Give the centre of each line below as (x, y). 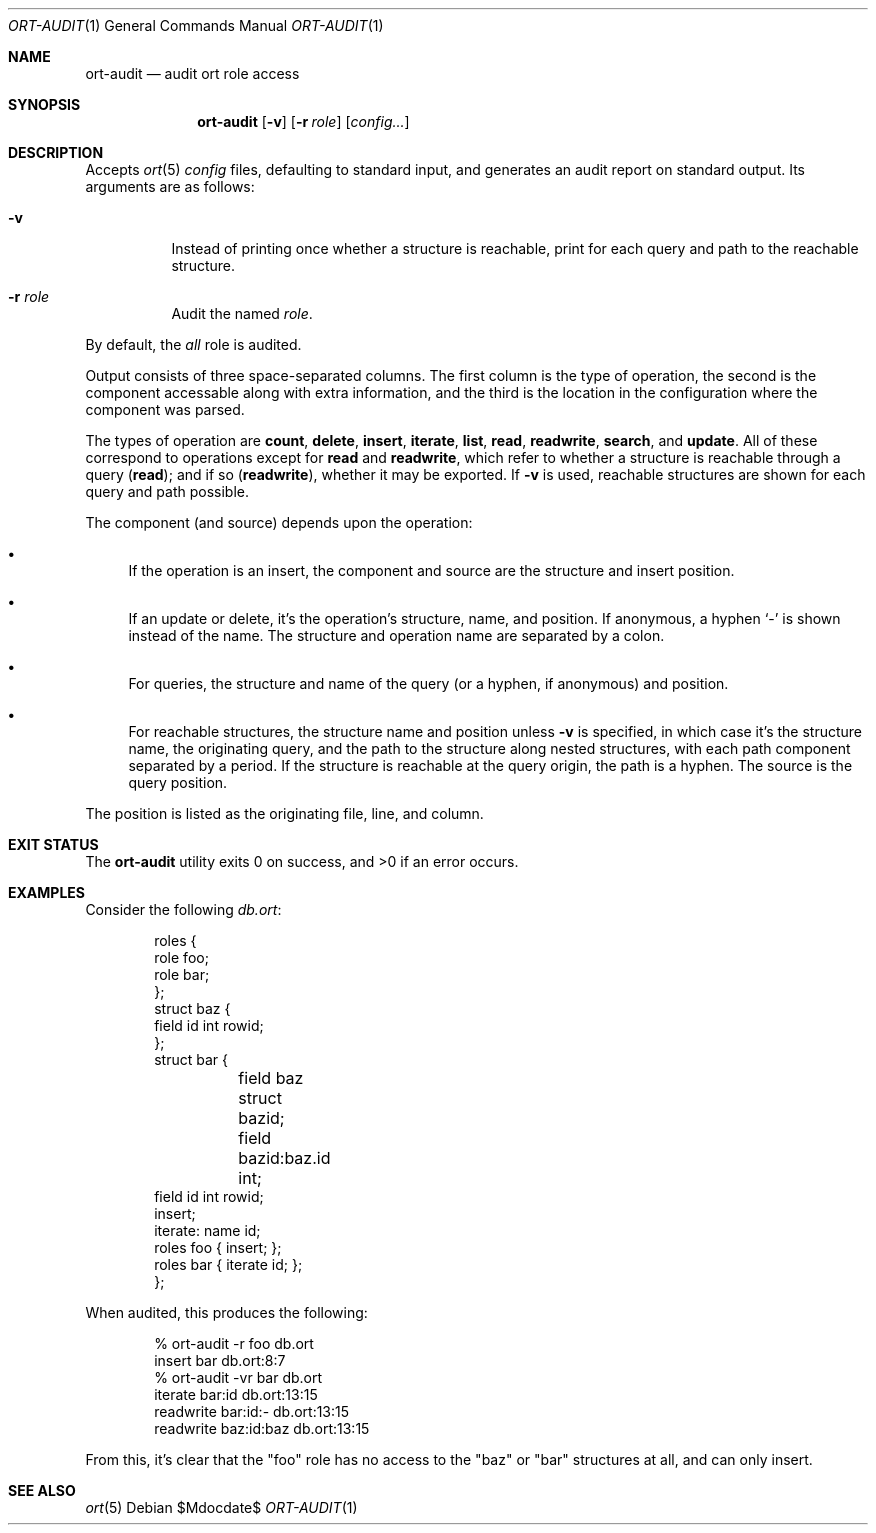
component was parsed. (165, 409)
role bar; (182, 974)
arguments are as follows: (170, 186)
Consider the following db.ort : (183, 909)
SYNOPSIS (44, 104)
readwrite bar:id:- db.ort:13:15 (252, 1411)
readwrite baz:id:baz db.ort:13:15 (262, 1428)
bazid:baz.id (284, 1158)
